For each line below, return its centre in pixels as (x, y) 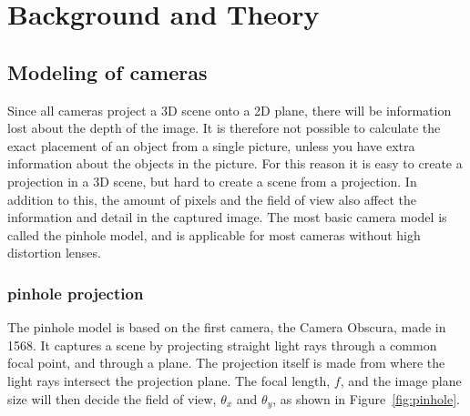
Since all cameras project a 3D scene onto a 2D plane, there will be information (230, 110)
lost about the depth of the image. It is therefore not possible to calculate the (224, 128)
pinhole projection (76, 293)
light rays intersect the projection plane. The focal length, (169, 380)
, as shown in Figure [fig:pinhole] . (366, 398)
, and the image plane (401, 380)
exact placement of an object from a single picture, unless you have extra (211, 145)
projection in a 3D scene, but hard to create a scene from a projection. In (212, 181)
